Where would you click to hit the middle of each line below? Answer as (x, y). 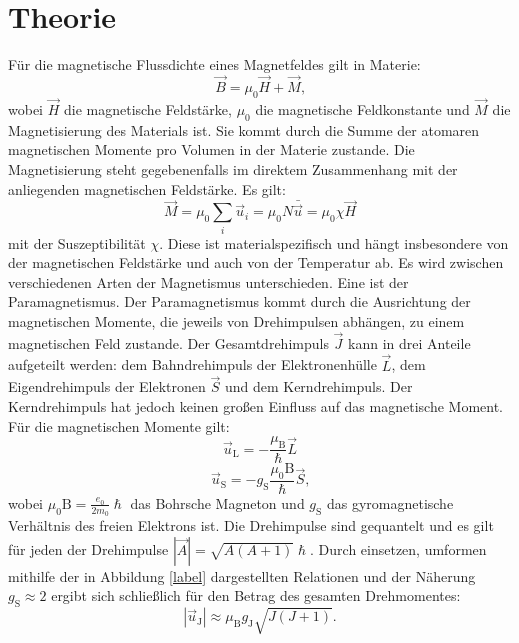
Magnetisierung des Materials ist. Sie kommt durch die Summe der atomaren (244, 129)
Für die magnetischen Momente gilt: (119, 425)
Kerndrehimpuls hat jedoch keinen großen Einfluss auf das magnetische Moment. (255, 406)
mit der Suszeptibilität (77, 242)
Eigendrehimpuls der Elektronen (107, 386)
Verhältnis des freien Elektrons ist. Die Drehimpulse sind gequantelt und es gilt (251, 525)
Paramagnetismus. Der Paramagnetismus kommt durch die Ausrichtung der (239, 301)
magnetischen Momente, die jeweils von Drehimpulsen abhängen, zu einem (236, 321)
